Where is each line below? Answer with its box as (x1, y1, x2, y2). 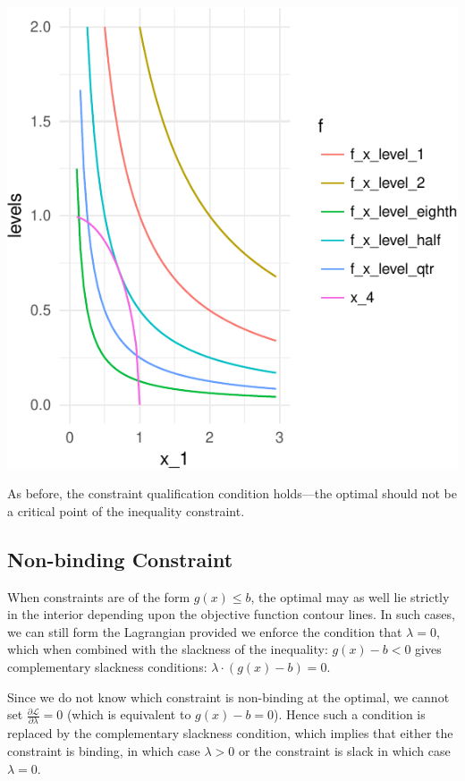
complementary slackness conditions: (7, 657, 207, 675)
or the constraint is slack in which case (238, 742, 451, 760)
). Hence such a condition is (274, 705, 426, 724)
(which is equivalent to (66, 705, 191, 724)
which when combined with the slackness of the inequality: (7, 640, 328, 658)
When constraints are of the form (7, 587, 190, 606)
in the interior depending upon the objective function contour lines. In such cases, (7, 605, 455, 624)
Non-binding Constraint (7, 545, 233, 573)
